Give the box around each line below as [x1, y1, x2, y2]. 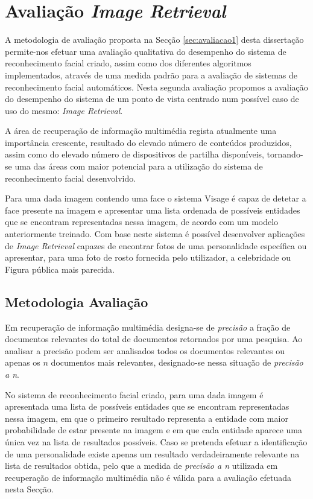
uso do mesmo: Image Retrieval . [5, 104, 123, 116]
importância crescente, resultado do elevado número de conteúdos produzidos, [5, 136, 292, 148]
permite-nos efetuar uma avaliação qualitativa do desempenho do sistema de [5, 45, 286, 57]
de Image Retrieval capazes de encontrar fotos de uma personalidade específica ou [5, 239, 307, 252]
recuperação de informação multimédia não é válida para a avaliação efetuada [5, 471, 291, 483]
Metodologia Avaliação [5, 292, 148, 311]
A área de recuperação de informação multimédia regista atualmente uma [5, 124, 277, 137]
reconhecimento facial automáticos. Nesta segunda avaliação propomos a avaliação [5, 80, 308, 93]
